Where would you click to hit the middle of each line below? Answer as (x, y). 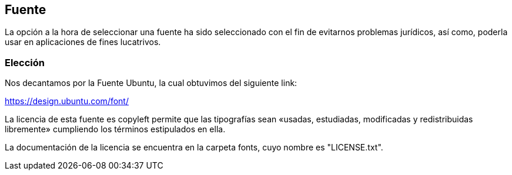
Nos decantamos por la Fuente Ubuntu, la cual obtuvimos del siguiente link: (151, 83)
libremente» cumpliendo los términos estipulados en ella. (115, 129)
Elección (25, 62)
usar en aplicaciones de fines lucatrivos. (83, 42)
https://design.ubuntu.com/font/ (67, 101)
